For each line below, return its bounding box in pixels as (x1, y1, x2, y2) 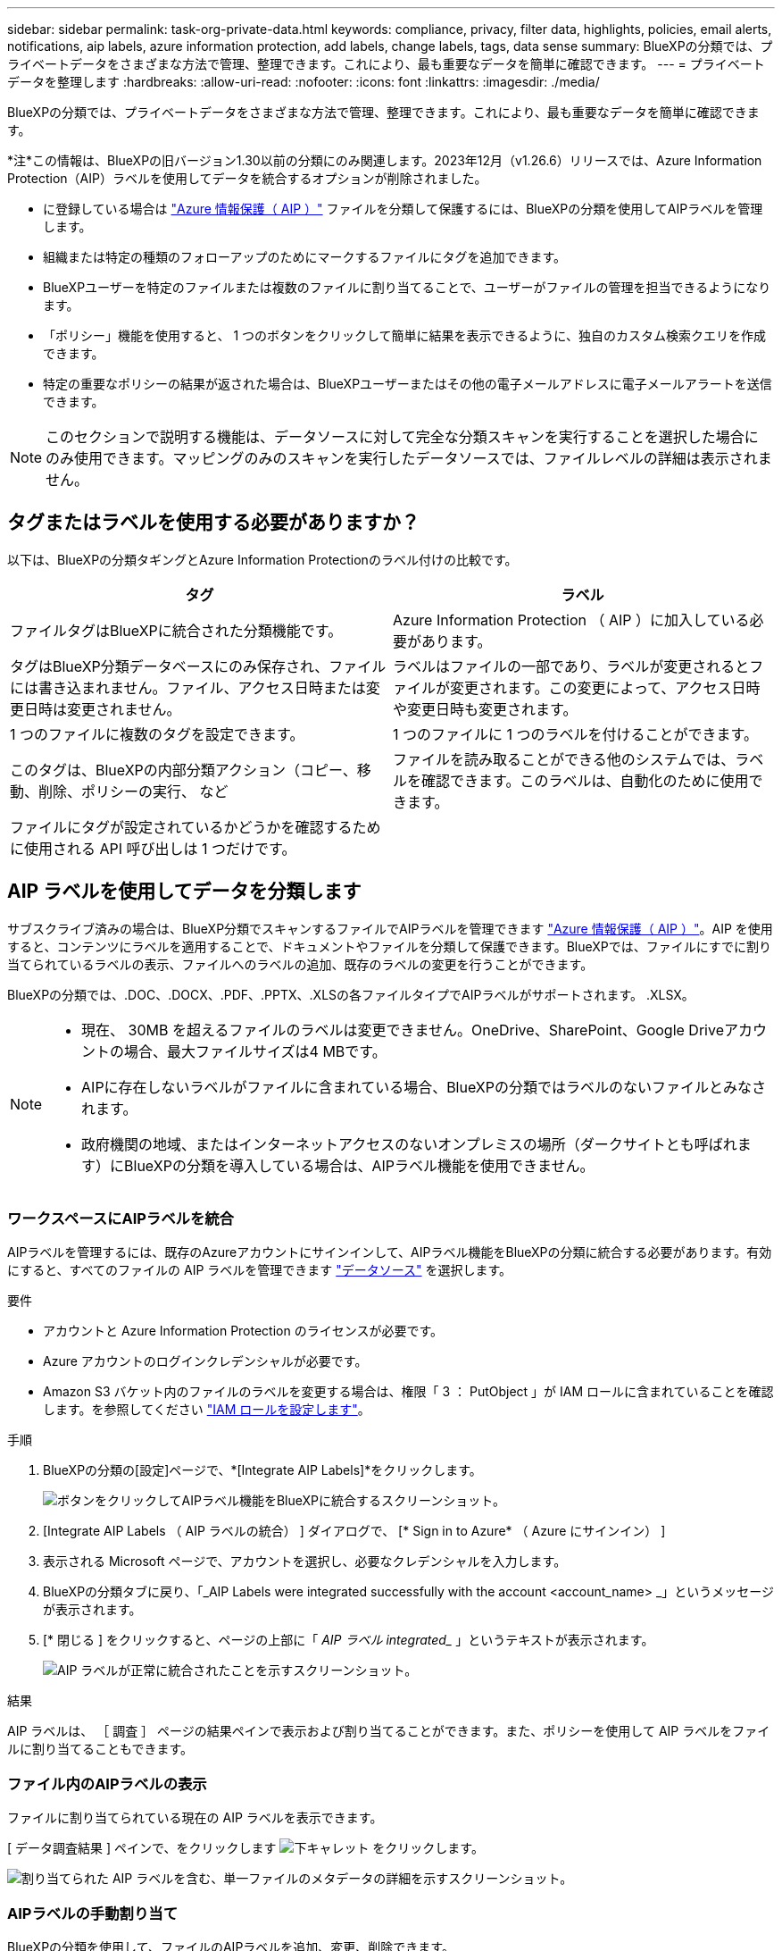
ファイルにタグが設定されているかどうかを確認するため (10, 817, 381, 836)
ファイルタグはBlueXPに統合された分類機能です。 (10, 621, 343, 640)
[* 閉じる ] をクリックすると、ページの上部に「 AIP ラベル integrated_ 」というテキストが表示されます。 (43, 1632, 654, 1648)
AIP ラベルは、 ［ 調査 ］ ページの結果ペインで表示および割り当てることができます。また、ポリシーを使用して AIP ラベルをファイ (7, 1723, 770, 1739)
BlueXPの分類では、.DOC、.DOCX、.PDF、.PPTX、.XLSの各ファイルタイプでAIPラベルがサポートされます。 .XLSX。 (7, 986, 695, 1002)
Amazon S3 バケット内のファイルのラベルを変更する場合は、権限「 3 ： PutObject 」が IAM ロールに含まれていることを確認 (43, 1384, 774, 1400)
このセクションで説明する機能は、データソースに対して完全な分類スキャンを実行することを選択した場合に (46, 428, 759, 446)
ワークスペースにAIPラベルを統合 (7, 1210, 234, 1228)
